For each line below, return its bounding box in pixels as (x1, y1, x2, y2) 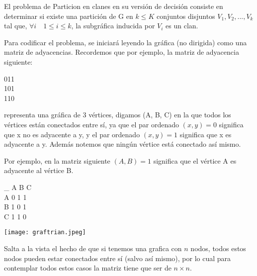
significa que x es (179, 129, 232, 139)
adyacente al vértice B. (4, 165, 74, 176)
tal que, (4, 20, 27, 31)
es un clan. (166, 20, 198, 31)
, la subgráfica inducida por (71, 20, 155, 31)
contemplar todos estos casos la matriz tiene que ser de (4, 263, 171, 273)
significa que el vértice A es (153, 155, 237, 166)
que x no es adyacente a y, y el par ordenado (4, 129, 140, 139)
